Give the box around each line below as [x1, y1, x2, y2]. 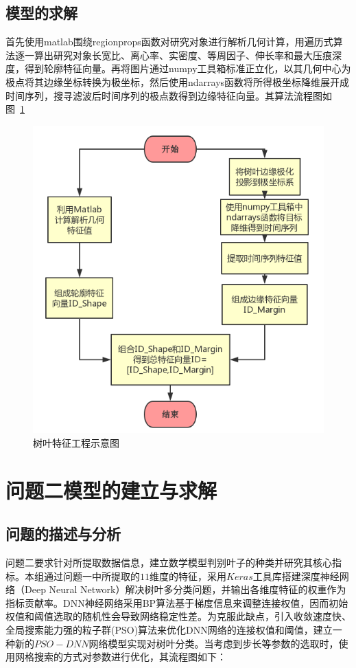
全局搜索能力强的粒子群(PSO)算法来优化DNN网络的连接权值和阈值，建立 [5, 622, 333, 636]
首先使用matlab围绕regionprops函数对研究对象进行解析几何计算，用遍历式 [5, 34, 333, 49]
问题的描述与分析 [5, 523, 121, 544]
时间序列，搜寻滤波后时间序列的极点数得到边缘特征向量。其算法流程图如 [5, 88, 332, 102]
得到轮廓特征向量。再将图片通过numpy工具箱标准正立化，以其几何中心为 [24, 61, 351, 76]
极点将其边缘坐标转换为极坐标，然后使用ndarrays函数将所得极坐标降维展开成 [5, 74, 350, 89]
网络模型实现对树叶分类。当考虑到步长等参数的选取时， [88, 636, 339, 650]
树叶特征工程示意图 [33, 435, 119, 449]
